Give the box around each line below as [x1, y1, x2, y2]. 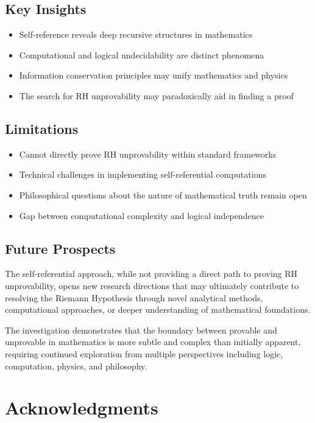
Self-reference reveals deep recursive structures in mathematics [19, 28, 253, 41]
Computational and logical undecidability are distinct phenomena [19, 48, 264, 61]
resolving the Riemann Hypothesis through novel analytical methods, [5, 291, 263, 304]
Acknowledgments [5, 395, 158, 420]
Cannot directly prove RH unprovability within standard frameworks [19, 147, 277, 160]
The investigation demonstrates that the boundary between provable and [5, 323, 277, 336]
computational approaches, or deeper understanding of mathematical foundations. [5, 303, 311, 316]
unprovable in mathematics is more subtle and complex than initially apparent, [5, 335, 301, 348]
